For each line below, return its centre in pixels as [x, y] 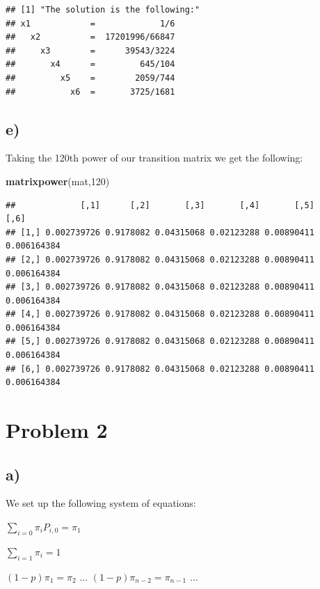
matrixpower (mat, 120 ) [58, 181]
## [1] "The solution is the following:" [103, 10]
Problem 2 [57, 430]
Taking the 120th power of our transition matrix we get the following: [154, 158]
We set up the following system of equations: [101, 503]
